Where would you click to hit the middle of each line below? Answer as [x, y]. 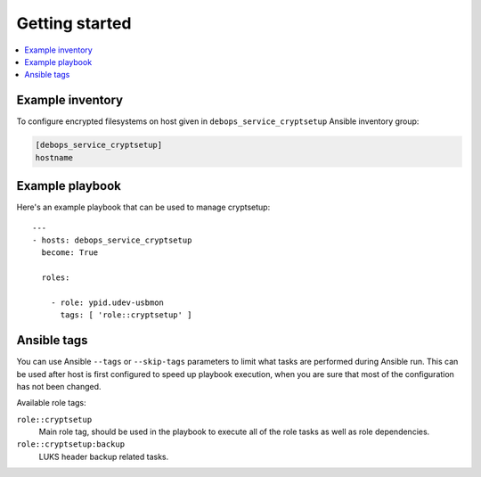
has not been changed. [59, 386]
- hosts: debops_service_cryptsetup [112, 240]
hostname [54, 157]
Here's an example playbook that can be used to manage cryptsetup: [143, 207]
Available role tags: [51, 403]
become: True [70, 253]
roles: [56, 278]
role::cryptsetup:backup [70, 444]
